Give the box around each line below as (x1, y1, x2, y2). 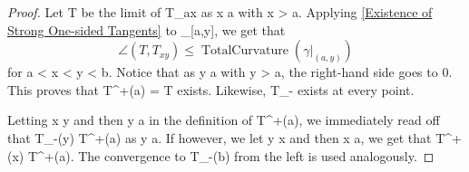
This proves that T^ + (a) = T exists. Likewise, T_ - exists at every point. (7, 80, 415, 99)
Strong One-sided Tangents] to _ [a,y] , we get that (7, 20, 286, 39)
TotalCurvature (200, 44, 289, 58)
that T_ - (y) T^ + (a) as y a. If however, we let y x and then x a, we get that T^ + (7, 128, 462, 147)
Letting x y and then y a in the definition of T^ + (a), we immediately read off (7, 110, 440, 129)
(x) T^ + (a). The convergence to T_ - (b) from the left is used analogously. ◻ (7, 146, 435, 165)
